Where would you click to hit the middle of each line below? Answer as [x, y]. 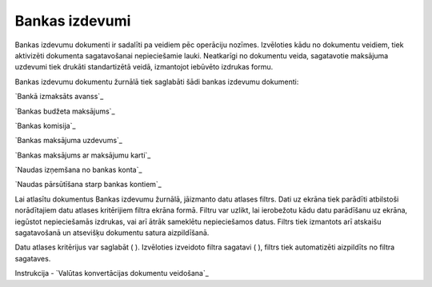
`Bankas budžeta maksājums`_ [65, 111]
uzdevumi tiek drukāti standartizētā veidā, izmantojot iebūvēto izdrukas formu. [144, 67]
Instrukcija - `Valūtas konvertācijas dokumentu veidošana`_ [112, 273]
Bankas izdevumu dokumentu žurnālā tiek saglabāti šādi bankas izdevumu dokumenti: [157, 82]
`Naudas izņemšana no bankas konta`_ [78, 170]
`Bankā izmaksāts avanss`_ [59, 97]
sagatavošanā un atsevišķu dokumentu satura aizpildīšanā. [112, 233]
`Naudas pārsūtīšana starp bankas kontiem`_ [88, 185]
